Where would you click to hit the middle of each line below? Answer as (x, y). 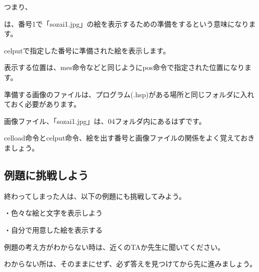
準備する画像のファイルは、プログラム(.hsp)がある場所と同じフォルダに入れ (129, 94)
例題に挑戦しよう (46, 175)
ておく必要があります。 (42, 104)
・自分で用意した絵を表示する (53, 229)
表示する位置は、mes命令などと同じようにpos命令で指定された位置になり (124, 67)
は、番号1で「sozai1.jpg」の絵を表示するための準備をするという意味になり (126, 23)
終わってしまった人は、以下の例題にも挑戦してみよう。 (95, 196)
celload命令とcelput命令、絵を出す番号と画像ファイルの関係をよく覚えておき (129, 138)
